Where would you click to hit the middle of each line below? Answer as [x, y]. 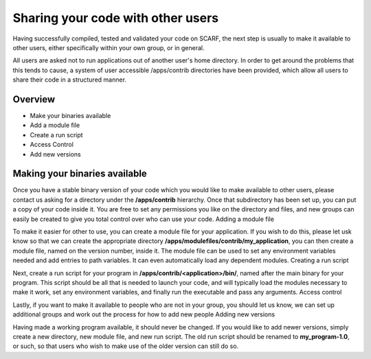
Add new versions [56, 154]
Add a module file [55, 125]
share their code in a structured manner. [70, 80]
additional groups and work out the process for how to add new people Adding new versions [144, 314]
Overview [34, 99]
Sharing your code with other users [116, 18]
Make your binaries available [70, 116]
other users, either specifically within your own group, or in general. [109, 47]
